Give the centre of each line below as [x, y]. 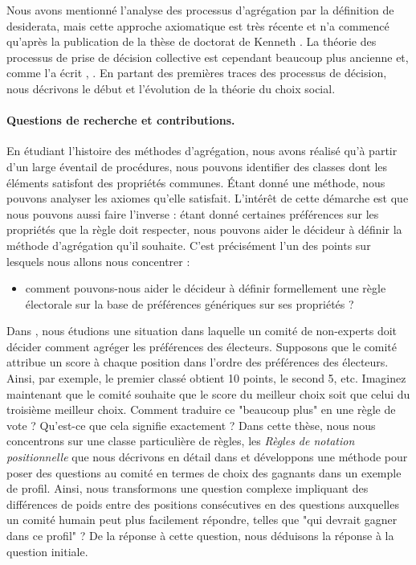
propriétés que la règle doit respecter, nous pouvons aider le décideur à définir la [204, 229]
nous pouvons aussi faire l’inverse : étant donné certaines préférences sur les [193, 213]
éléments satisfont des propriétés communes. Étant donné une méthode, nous [196, 182]
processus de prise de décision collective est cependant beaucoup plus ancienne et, [208, 57]
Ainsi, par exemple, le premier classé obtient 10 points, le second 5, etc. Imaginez [206, 378]
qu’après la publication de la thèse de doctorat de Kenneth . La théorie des [192, 41]
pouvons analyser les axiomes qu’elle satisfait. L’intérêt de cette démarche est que [208, 198]
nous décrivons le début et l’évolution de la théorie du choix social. [171, 88]
